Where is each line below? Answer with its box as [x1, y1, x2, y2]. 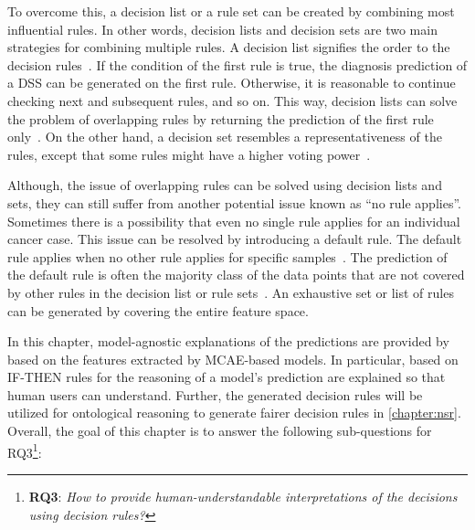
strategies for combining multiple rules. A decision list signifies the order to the [7, 37, 450, 57]
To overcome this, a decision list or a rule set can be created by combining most [7, 2, 455, 20]
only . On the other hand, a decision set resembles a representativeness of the [7, 127, 442, 146]
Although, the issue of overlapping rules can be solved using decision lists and [7, 175, 442, 195]
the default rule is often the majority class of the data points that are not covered [7, 265, 465, 284]
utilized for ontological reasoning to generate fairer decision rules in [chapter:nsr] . [7, 403, 461, 422]
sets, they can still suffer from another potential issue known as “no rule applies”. [7, 193, 461, 212]
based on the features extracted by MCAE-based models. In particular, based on [7, 349, 459, 368]
